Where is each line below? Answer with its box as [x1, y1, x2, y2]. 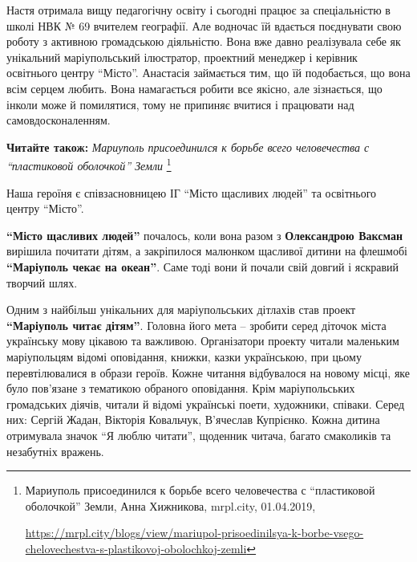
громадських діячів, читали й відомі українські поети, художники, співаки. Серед [6, 395, 405, 412]
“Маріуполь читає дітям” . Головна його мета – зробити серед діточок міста [6, 316, 387, 333]
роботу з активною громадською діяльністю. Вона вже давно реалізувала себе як [6, 33, 401, 50]
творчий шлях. [6, 274, 78, 291]
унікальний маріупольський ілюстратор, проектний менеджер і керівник [6, 48, 358, 65]
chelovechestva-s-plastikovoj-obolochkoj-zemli [25, 540, 247, 556]
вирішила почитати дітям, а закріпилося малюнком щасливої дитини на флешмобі [6, 242, 407, 259]
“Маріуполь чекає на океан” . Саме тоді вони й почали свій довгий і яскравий [6, 258, 399, 275]
